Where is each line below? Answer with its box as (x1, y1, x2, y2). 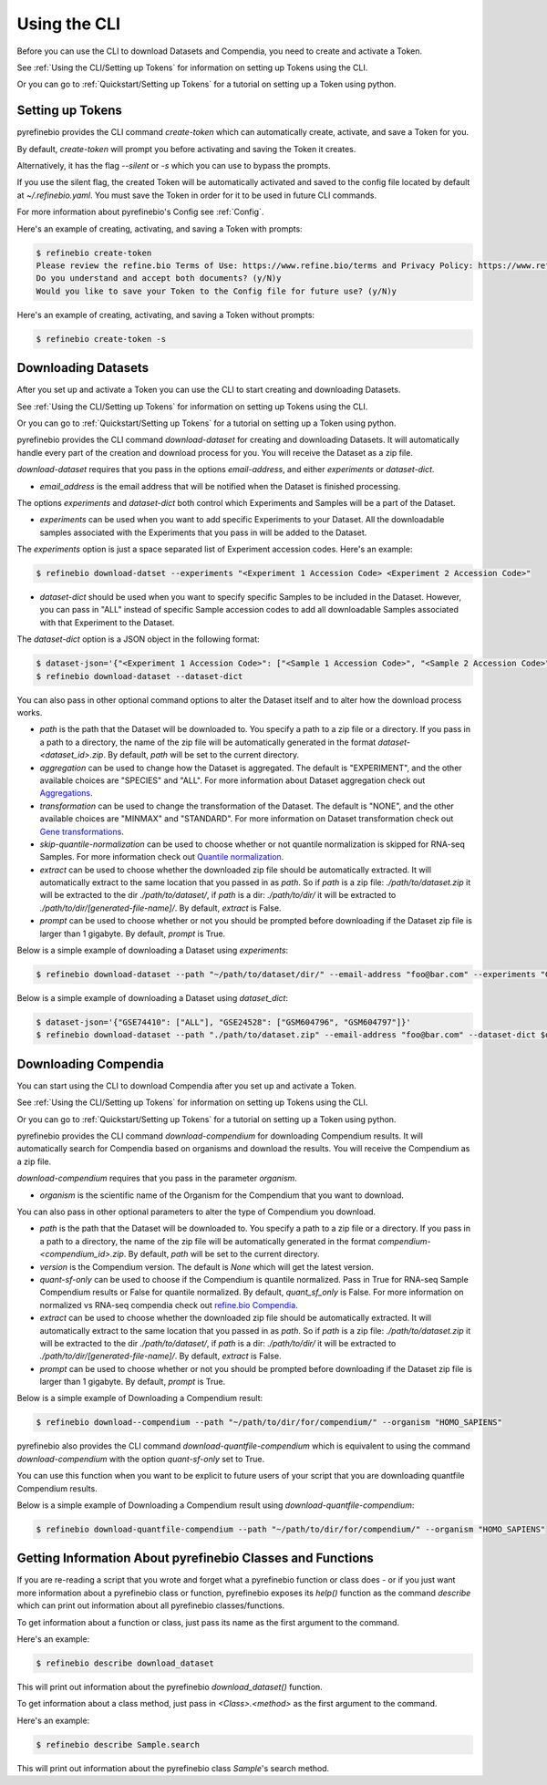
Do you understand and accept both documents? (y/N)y (36, 273, 282, 284)
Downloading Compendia (16, 1056, 164, 1071)
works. (16, 707, 43, 717)
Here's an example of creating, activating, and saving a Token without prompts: (16, 309, 315, 320)
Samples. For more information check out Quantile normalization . (39, 851, 284, 862)
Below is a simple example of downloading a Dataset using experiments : (16, 944, 289, 956)
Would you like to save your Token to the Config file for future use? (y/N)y (36, 285, 397, 296)
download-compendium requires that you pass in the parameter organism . (16, 1172, 298, 1184)
